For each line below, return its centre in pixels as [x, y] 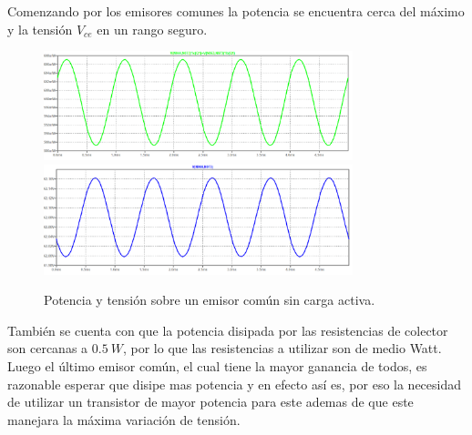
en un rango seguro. [152, 29]
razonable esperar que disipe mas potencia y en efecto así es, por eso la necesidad [235, 384]
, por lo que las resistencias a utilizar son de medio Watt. [282, 348]
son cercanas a [48, 348]
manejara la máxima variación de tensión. [124, 419]
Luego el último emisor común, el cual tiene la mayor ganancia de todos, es [217, 365]
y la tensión [40, 29]
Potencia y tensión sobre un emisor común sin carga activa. [210, 300]
